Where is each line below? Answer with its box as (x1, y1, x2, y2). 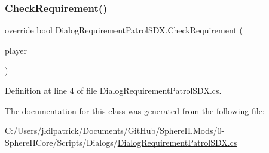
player (5, 44, 27, 56)
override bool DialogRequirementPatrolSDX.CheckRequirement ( (5, 24, 243, 36)
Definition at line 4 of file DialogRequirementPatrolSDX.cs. (5, 84, 222, 96)
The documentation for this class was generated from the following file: (5, 104, 265, 117)
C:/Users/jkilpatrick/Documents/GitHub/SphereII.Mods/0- (5, 124, 225, 137)
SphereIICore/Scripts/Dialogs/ (5, 136, 118, 148)
